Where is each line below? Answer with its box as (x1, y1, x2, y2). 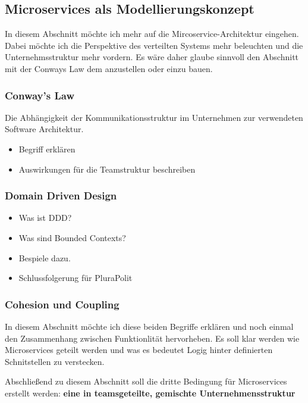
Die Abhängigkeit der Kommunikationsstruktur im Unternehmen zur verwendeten (5, 111, 303, 123)
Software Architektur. (5, 123, 84, 135)
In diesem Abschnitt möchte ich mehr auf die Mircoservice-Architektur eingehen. (5, 27, 299, 40)
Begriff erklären (18, 142, 76, 155)
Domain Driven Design (5, 188, 117, 203)
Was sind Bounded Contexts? (18, 231, 126, 243)
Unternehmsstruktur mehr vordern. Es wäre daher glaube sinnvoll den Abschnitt (5, 51, 299, 63)
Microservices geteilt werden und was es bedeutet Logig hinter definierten (5, 343, 273, 356)
